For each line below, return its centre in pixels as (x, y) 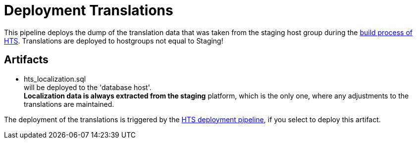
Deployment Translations (89, 10)
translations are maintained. (69, 104)
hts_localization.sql (55, 79)
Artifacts (26, 60)
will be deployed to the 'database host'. (88, 87)
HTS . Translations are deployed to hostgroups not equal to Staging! (114, 41)
